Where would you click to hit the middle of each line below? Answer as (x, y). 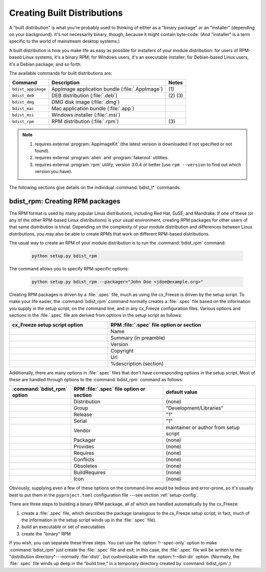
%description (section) (137, 364)
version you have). (53, 171)
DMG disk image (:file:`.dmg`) (86, 102)
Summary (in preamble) (138, 337)
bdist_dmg (23, 102)
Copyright (122, 351)
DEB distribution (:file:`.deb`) (84, 96)
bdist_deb (23, 95)
